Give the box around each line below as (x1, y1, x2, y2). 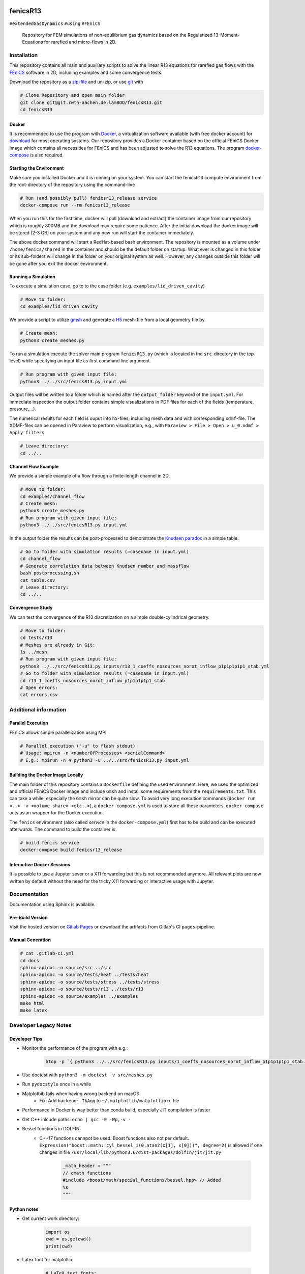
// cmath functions (63, 1170, 111, 1176)
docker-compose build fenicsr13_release (20, 847, 122, 853)
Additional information (9, 706, 67, 713)
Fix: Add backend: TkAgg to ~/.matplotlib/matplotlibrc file (39, 1098, 179, 1104)
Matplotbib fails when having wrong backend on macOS (22, 1091, 140, 1097)
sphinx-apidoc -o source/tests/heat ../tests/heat (20, 972, 149, 978)
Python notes (9, 1206, 39, 1212)
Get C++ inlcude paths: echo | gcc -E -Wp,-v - (22, 1116, 132, 1122)
